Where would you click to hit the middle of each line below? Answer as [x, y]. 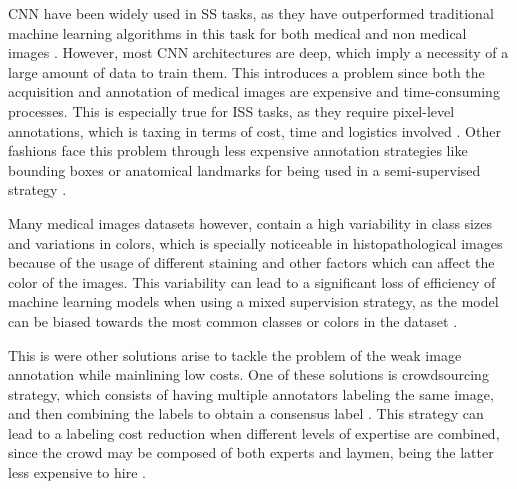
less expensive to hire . [77, 472]
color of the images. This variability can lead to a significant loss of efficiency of [252, 281]
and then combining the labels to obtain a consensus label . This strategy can [246, 413]
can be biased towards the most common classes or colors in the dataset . [233, 320]
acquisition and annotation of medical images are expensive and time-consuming [254, 91]
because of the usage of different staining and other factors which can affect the [251, 262]
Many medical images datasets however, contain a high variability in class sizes [250, 222]
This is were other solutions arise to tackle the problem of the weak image [235, 354]
